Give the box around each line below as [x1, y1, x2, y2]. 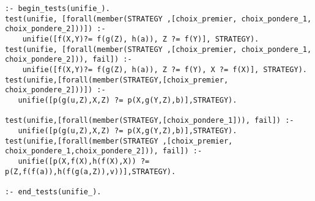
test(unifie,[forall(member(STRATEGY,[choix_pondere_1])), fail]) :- [5, 116, 294, 125]
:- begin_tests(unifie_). [5, 4, 110, 13]
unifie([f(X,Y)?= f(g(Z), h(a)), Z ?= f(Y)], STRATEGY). [22, 34, 259, 43]
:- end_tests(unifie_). [5, 187, 102, 196]
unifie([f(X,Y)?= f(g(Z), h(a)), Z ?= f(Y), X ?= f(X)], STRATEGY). [22, 65, 307, 74]
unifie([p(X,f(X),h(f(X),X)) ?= [18, 156, 150, 166]
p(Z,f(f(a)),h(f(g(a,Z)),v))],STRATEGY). [5, 167, 176, 176]
